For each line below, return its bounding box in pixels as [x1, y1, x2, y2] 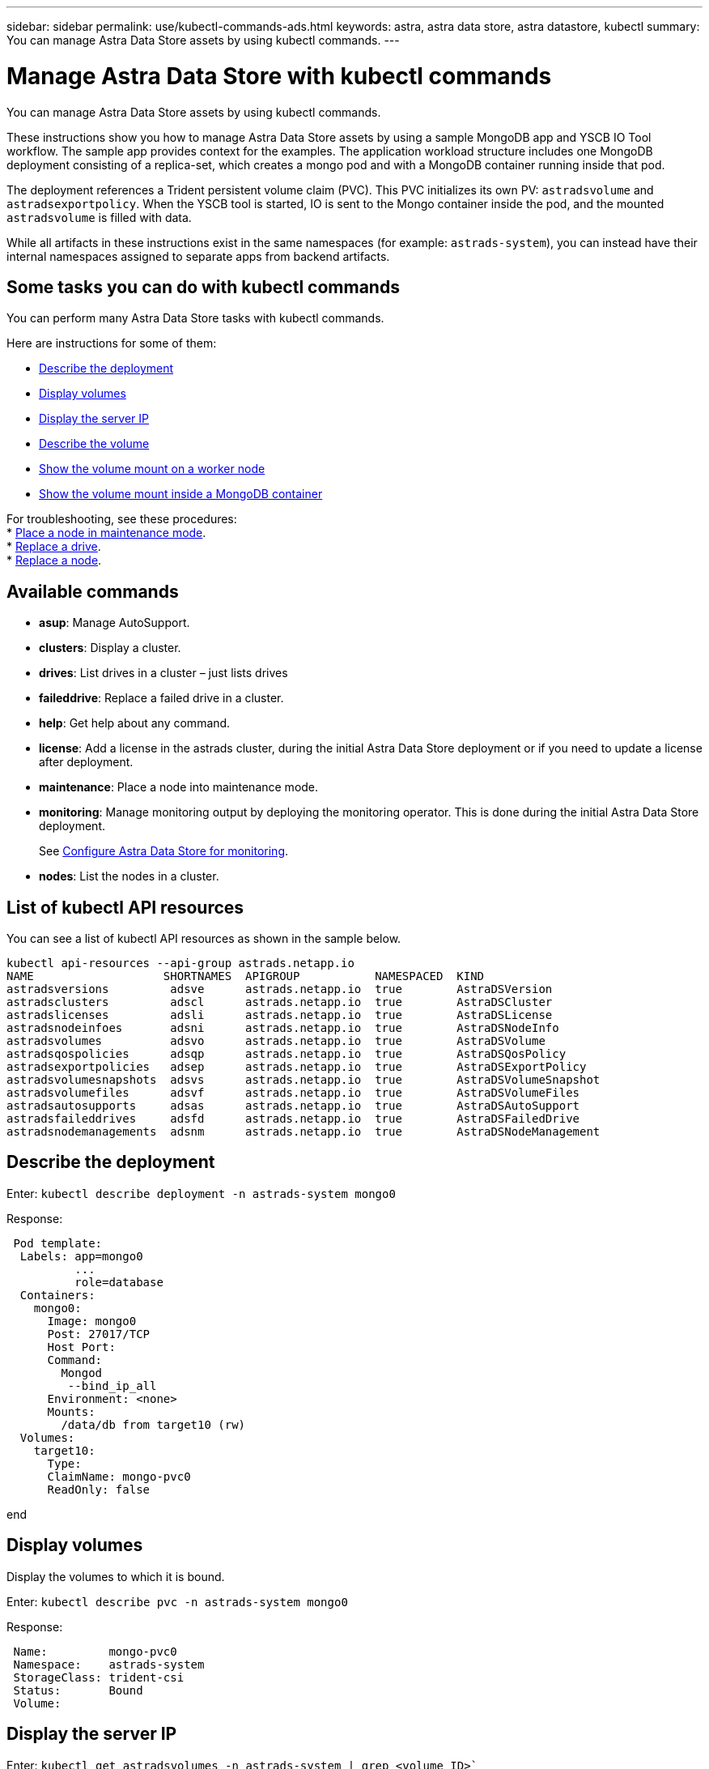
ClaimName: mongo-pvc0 [47, 1469, 191, 1483]
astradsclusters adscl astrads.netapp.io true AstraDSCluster [6, 995, 553, 1009]
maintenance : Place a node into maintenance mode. [39, 780, 319, 795]
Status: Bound [13, 1683, 143, 1697]
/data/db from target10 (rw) [61, 1417, 246, 1431]
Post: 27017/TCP [47, 1327, 151, 1341]
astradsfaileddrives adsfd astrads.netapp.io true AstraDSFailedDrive [6, 1112, 580, 1126]
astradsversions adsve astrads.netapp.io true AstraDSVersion [6, 983, 553, 996]
